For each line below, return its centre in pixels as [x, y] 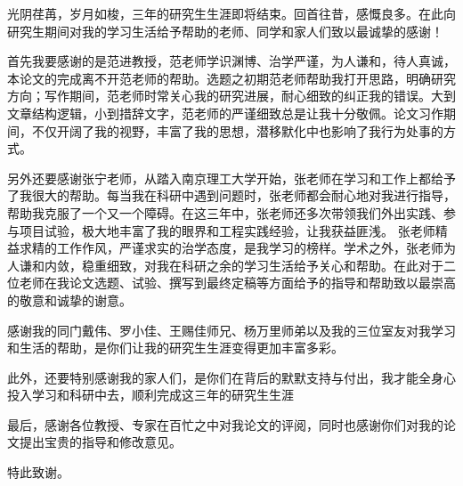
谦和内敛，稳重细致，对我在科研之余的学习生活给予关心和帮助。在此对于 [231, 265]
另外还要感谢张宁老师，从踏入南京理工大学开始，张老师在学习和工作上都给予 [231, 178]
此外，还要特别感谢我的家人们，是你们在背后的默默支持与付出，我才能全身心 [231, 377]
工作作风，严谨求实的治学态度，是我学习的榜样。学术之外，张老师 [250, 248]
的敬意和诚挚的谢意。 [69, 300]
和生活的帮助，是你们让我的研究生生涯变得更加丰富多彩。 [175, 348]
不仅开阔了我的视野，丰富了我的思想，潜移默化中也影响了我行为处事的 [237, 130]
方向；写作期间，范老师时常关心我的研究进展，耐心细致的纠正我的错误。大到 [231, 96]
